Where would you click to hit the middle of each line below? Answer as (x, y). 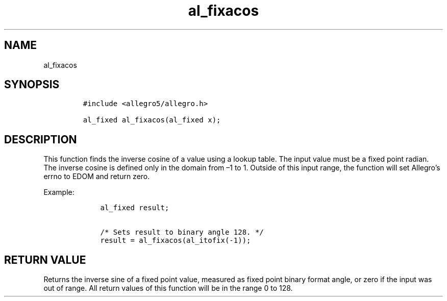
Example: (59, 192)
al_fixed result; (135, 208)
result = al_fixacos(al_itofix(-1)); (176, 241)
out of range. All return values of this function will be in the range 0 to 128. (168, 288)
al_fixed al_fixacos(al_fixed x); (152, 120)
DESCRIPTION (41, 139)
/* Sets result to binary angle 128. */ (182, 232)
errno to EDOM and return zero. (97, 177)
